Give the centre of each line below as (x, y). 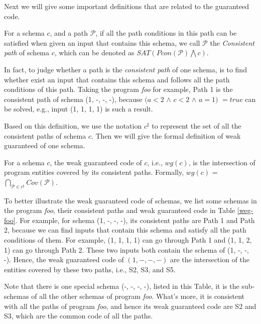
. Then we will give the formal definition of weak (166, 135)
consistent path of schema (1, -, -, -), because (73, 99)
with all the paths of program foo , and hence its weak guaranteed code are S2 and (130, 306)
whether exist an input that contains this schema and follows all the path (117, 79)
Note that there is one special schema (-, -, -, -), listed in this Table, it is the (122, 286)
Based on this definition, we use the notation (73, 125)
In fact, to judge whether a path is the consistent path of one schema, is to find (125, 69)
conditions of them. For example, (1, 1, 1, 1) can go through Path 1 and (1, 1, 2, (128, 240)
